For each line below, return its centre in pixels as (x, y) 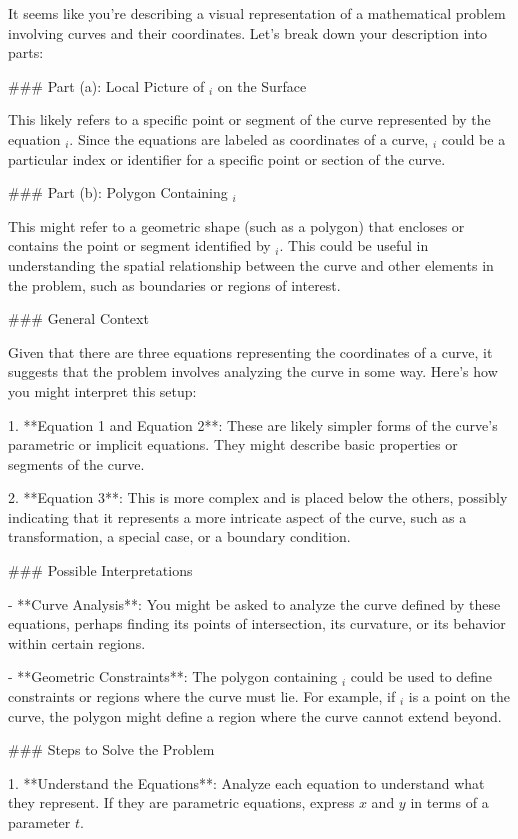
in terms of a (449, 802)
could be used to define (421, 676)
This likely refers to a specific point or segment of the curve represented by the (249, 119)
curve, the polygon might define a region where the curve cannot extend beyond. (255, 715)
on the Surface (262, 85)
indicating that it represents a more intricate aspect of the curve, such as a (237, 516)
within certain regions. (77, 642)
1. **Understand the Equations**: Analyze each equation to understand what (246, 782)
